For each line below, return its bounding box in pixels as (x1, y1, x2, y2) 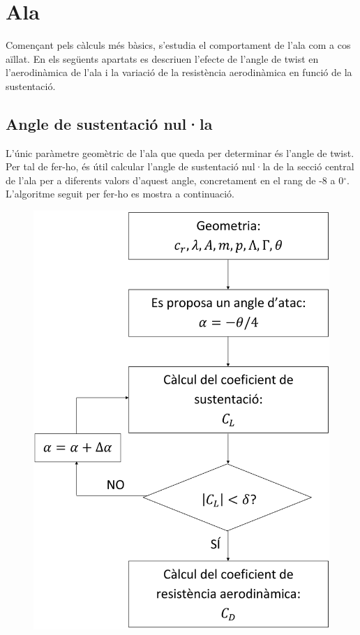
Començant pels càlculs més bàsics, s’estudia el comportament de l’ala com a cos (6, 38, 351, 52)
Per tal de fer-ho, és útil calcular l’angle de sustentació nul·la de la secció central (6, 159, 354, 174)
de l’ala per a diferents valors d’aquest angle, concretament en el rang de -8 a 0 (6, 172, 344, 187)
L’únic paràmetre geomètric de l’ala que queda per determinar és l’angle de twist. (6, 145, 354, 160)
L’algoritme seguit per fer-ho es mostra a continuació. (6, 186, 235, 201)
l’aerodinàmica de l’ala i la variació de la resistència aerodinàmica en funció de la (6, 65, 352, 80)
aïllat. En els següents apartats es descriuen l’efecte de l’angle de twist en (6, 51, 319, 66)
